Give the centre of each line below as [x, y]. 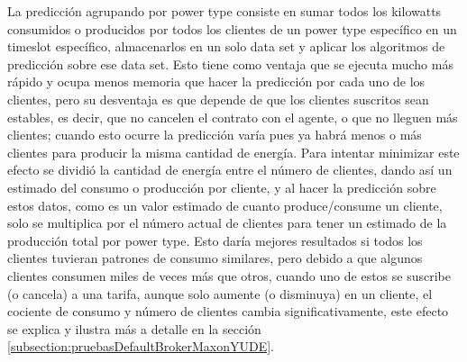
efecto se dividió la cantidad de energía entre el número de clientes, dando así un [230, 170]
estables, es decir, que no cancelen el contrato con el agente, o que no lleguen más [233, 117]
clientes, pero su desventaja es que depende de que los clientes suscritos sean [218, 99]
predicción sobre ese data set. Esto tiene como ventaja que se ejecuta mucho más [230, 63]
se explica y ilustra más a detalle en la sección [134, 328]
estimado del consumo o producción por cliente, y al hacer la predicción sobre [222, 187]
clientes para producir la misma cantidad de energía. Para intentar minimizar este [233, 152]
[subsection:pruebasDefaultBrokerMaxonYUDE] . [141, 346]
